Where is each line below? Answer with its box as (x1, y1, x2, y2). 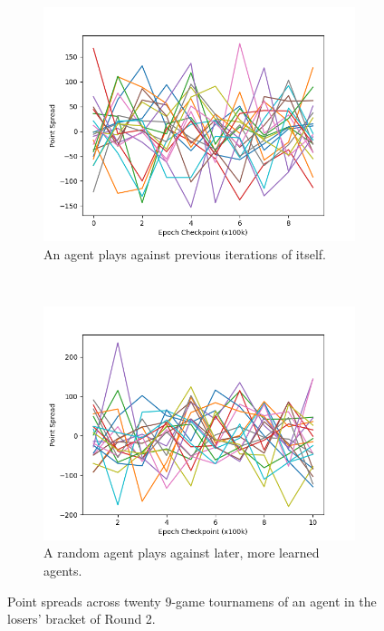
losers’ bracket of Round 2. (7, 609, 156, 628)
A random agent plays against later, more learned (43, 543, 320, 562)
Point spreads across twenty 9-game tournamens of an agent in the (7, 591, 377, 610)
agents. (43, 560, 82, 579)
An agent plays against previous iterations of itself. (43, 244, 326, 263)
